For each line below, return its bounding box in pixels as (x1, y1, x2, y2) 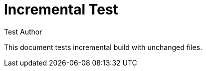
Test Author (4, 27, 42, 36)
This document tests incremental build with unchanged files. (4, 42, 203, 51)
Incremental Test (4, 1, 118, 18)
